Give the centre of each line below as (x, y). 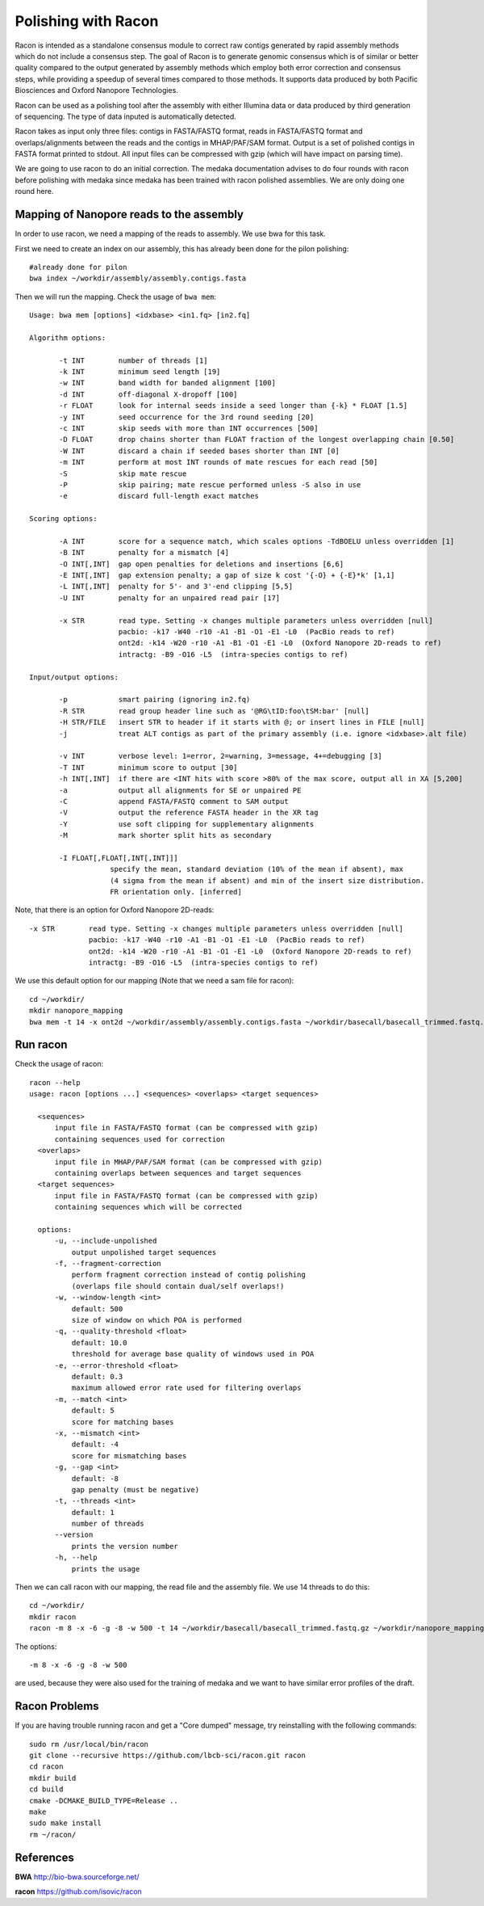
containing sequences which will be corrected (148, 1207)
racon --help (55, 1082)
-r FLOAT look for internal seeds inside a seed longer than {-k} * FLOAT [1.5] (234, 406)
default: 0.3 (97, 1376)
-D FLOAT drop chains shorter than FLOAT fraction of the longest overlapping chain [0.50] (257, 440)
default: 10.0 (99, 1342)
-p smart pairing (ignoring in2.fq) (155, 700)
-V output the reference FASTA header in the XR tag (189, 813)
